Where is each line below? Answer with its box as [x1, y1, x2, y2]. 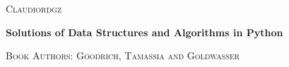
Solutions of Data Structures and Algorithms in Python [6, 24, 283, 39]
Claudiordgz [6, 1, 62, 15]
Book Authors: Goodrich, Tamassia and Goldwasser [6, 48, 240, 63]
